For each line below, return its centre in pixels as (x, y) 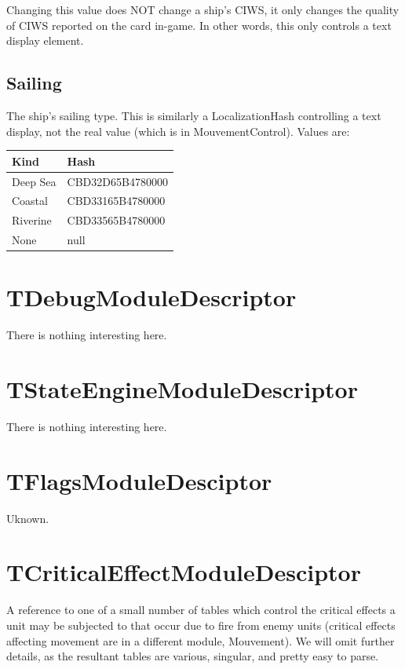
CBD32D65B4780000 (117, 181)
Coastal (30, 201)
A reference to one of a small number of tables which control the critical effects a (201, 610)
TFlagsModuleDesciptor (139, 480)
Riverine (32, 220)
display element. (45, 40)
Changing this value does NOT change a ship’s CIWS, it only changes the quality (203, 9)
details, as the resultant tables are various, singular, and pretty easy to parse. (193, 656)
